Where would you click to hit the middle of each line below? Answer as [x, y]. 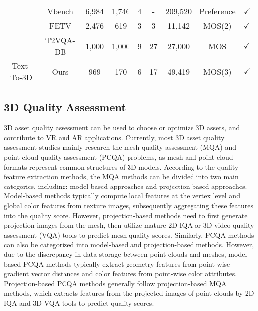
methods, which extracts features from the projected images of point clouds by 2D [129, 293]
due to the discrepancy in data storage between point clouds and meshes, [115, 254]
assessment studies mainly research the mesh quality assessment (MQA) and [120, 147]
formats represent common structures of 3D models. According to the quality [121, 166]
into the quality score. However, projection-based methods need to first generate [126, 215]
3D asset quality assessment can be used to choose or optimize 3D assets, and [122, 128]
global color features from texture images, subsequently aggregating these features [129, 205]
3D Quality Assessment [65, 107]
